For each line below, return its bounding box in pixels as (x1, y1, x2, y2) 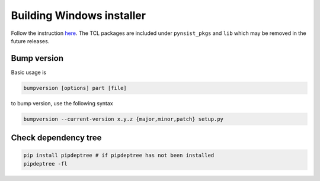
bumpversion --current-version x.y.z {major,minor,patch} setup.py (23, 115, 224, 122)
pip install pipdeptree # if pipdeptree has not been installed (23, 152, 215, 159)
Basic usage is (11, 69, 47, 76)
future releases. (11, 37, 50, 44)
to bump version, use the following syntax (11, 99, 113, 106)
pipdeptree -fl (23, 160, 68, 167)
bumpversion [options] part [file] (23, 85, 127, 91)
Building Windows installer (11, 9, 146, 22)
